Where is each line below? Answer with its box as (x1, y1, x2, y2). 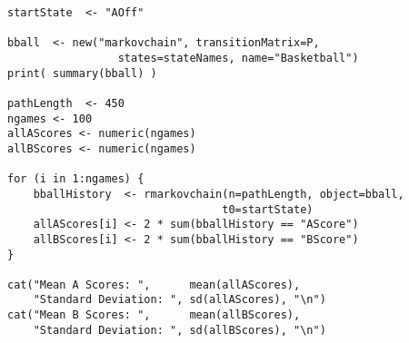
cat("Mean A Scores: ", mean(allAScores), (7, 278, 301, 291)
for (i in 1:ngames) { (7, 172, 145, 186)
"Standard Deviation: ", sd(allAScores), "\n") (33, 293, 326, 307)
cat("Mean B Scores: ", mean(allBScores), (7, 309, 301, 322)
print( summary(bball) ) (7, 66, 157, 80)
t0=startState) (222, 202, 314, 216)
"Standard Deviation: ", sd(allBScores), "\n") (33, 323, 326, 337)
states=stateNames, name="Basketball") (117, 51, 359, 64)
